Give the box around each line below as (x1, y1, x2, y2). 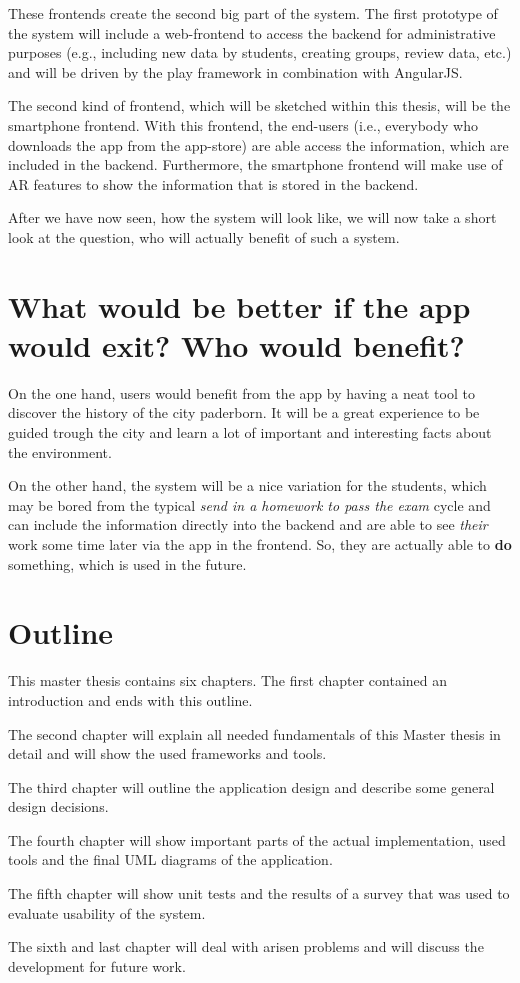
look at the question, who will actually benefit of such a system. (8, 226, 400, 247)
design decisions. (8, 796, 109, 817)
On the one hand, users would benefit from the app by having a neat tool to (8, 382, 475, 403)
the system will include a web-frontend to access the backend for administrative (8, 22, 496, 43)
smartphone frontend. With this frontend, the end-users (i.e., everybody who (8, 114, 478, 135)
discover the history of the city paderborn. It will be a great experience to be (8, 402, 480, 423)
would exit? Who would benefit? (8, 324, 465, 365)
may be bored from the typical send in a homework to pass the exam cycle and (8, 494, 491, 515)
